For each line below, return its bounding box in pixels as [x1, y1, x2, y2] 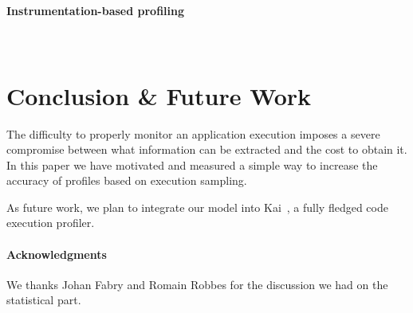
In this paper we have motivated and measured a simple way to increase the [6, 156, 378, 173]
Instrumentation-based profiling [6, 2, 185, 18]
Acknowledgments [6, 245, 107, 262]
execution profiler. [6, 214, 95, 231]
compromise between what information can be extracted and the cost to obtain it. [6, 141, 407, 158]
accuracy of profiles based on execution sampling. [6, 172, 247, 189]
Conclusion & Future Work [6, 79, 312, 112]
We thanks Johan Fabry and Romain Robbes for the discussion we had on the [6, 276, 388, 292]
